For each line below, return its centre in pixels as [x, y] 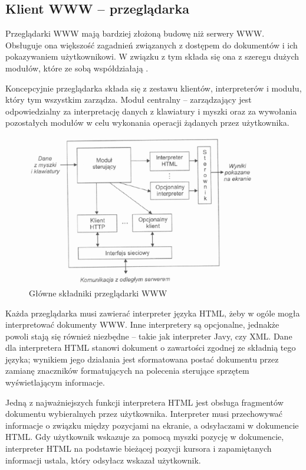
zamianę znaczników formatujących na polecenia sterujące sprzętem [127, 371]
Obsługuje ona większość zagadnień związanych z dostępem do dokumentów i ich [152, 45]
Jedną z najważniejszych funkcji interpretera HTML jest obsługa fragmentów [144, 402]
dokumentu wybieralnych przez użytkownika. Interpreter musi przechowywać [144, 414]
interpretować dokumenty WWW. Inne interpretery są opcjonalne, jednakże [142, 324]
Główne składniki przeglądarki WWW [98, 293]
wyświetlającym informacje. [55, 382]
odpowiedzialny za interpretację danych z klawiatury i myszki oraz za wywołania [151, 111]
